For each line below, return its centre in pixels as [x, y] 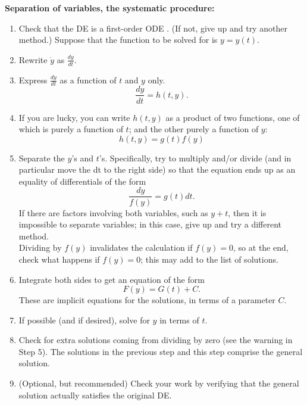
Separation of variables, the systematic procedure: [110, 8]
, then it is [247, 212]
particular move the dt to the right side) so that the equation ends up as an [157, 169]
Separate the [42, 158]
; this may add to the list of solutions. [209, 259]
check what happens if [59, 259]
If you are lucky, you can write [74, 117]
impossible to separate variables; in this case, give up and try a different [150, 224]
